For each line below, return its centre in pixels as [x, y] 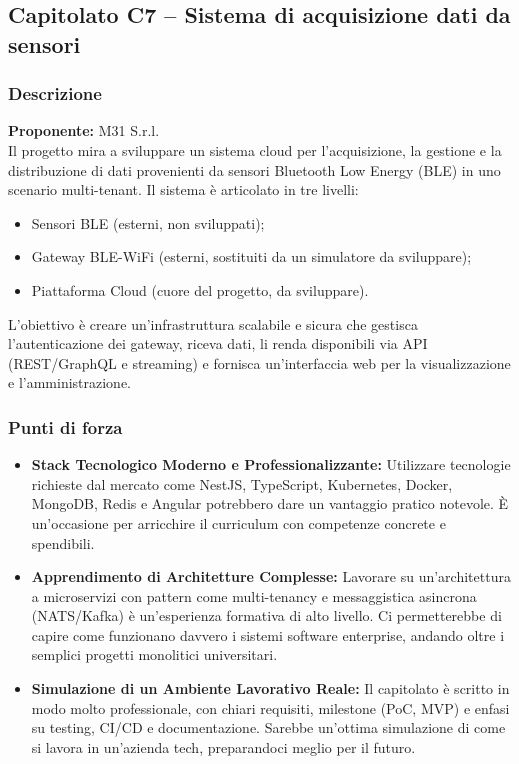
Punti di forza [65, 426]
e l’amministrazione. [70, 382]
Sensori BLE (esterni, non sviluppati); [148, 222]
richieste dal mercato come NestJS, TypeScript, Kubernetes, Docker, [242, 483]
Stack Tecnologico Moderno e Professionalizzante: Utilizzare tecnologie [271, 464]
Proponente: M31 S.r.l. [84, 130]
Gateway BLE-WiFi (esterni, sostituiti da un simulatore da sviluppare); [251, 256]
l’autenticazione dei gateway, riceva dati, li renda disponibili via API [218, 343]
